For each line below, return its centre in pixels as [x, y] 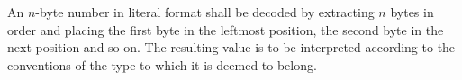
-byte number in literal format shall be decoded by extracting [205, 12]
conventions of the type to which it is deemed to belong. [162, 64]
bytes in [412, 12]
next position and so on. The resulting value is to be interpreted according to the [231, 47]
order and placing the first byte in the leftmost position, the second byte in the [226, 29]
